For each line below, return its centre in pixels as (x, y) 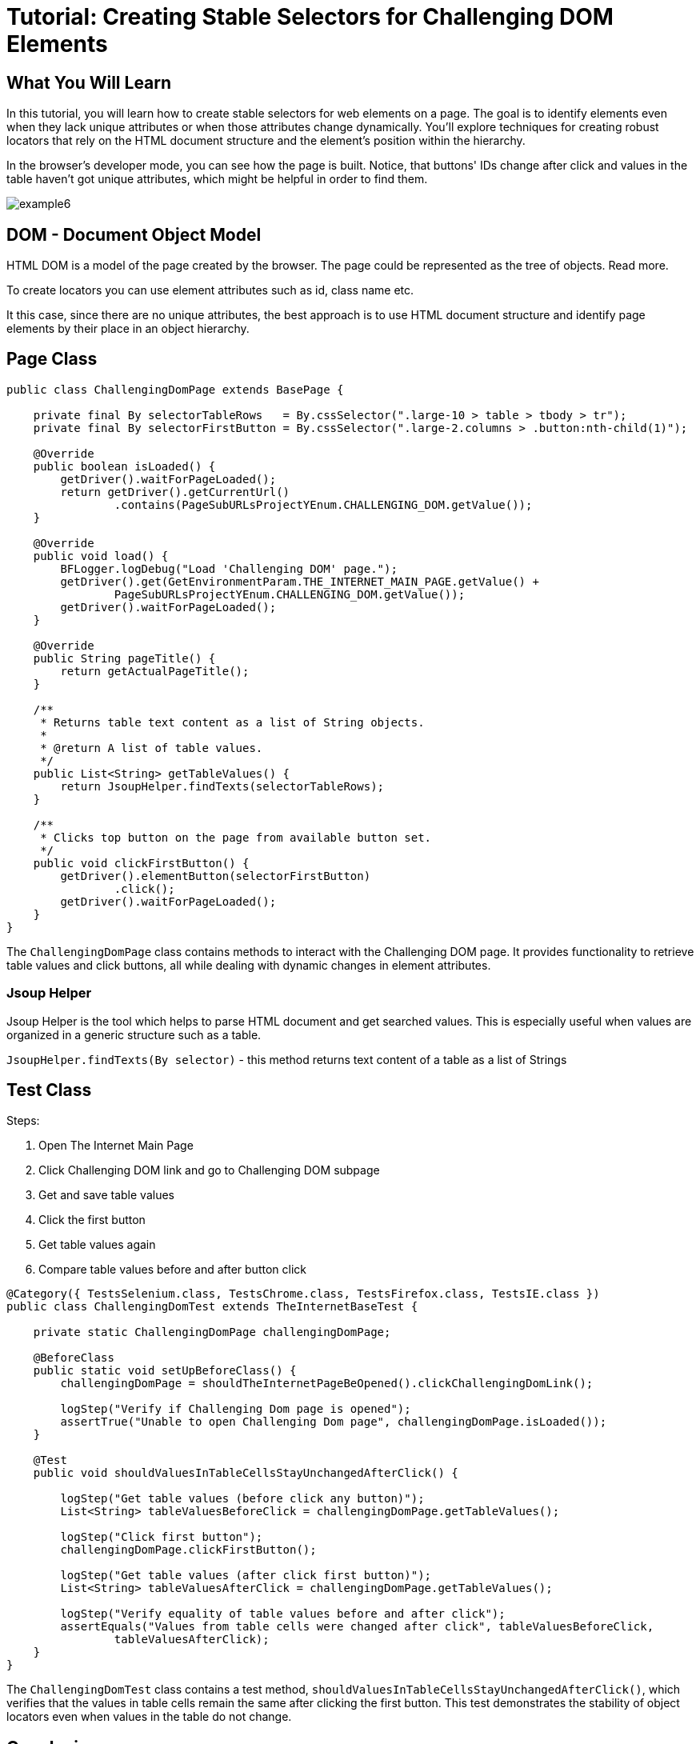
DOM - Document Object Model (134, 234)
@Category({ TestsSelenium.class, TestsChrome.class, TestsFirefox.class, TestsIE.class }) (303, 1294)
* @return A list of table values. (152, 748)
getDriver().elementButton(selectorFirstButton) (216, 876)
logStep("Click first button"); (162, 1537)
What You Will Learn (89, 82)
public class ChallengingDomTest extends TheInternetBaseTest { (212, 1307)
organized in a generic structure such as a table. (134, 1034)
